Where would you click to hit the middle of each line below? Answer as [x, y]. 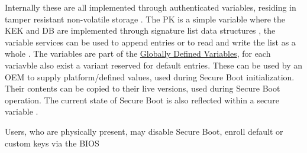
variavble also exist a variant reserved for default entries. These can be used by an [154, 65]
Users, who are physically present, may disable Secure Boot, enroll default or [144, 131]
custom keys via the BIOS [52, 143]
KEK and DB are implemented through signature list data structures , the [140, 30]
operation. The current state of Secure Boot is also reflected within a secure [142, 100]
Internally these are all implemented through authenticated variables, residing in [151, 7]
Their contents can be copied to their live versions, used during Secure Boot [143, 88]
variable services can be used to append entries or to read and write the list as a [150, 42]
